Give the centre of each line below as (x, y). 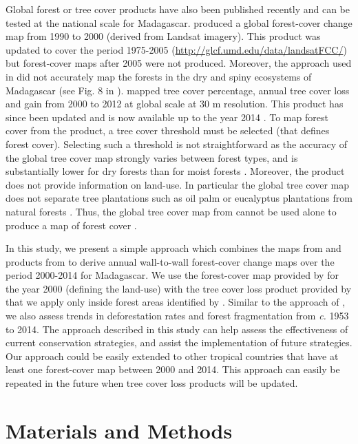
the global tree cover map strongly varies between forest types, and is (152, 157)
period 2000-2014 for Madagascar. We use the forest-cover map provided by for (172, 275)
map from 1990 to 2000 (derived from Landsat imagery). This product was (163, 36)
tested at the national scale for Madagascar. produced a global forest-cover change (179, 22)
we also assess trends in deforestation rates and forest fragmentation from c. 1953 (177, 316)
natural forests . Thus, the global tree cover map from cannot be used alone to (171, 211)
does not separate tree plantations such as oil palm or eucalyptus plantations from (179, 198)
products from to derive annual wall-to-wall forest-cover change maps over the (170, 261)
